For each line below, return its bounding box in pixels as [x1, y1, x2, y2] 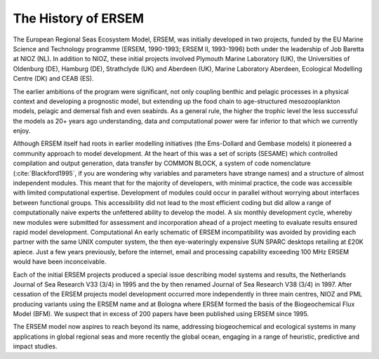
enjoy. [13, 126, 31, 135]
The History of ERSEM [13, 11, 144, 26]
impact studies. [13, 342, 58, 351]
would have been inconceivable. [13, 257, 107, 266]
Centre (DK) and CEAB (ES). [13, 74, 94, 83]
